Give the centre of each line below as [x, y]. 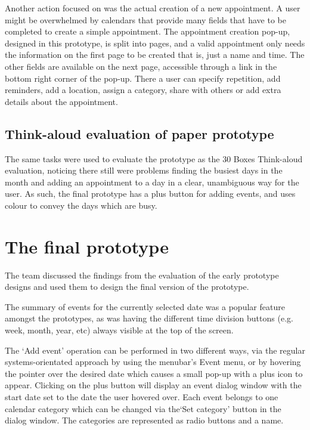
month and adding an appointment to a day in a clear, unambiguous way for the [152, 182]
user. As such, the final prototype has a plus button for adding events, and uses [150, 194]
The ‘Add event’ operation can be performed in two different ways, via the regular [155, 350]
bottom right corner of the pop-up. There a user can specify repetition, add [143, 78]
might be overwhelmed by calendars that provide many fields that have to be [145, 19]
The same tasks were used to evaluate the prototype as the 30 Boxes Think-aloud [154, 158]
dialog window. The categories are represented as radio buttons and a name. [144, 420]
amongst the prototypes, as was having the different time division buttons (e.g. [149, 318]
